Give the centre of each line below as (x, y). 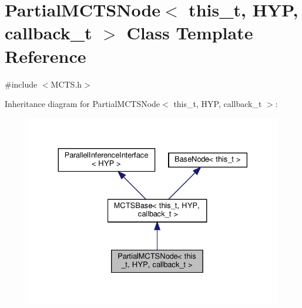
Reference (46, 56)
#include (21, 84)
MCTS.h (66, 84)
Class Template (190, 33)
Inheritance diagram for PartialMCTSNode (83, 104)
